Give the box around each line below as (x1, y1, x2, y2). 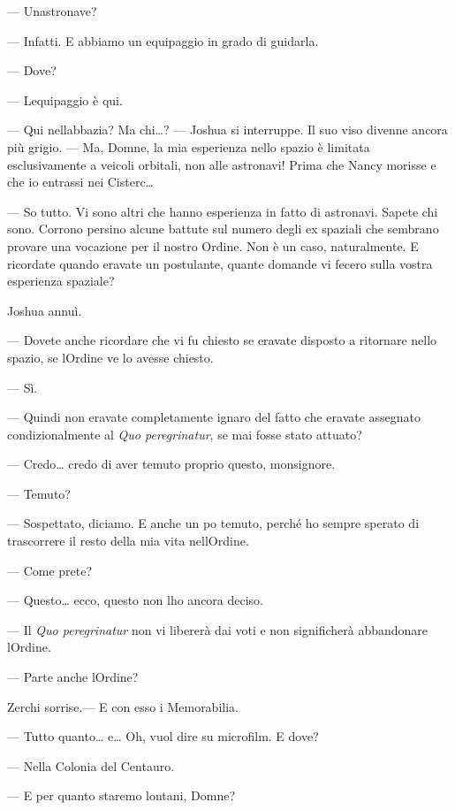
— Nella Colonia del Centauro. (7, 756, 175, 775)
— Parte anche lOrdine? (7, 668, 139, 686)
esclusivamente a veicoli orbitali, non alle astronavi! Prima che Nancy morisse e (7, 155, 436, 173)
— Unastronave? (7, 2, 97, 19)
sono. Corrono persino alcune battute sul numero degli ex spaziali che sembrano (7, 219, 439, 238)
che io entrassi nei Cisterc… (7, 172, 154, 191)
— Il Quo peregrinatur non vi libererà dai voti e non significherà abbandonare (7, 620, 428, 638)
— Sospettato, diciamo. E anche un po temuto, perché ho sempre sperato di (7, 514, 420, 532)
